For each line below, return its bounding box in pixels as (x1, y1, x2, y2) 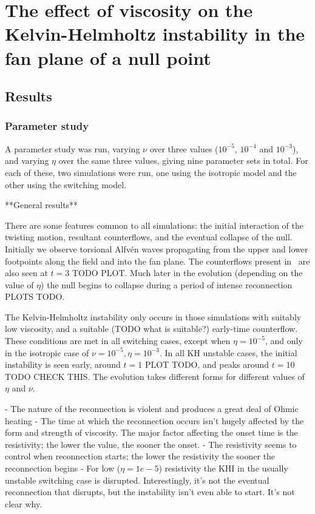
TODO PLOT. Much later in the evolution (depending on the (72, 266, 303, 279)
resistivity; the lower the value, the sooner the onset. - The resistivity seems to (5, 438, 297, 450)
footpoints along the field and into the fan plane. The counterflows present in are (5, 254, 310, 267)
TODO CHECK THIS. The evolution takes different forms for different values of (5, 370, 305, 382)
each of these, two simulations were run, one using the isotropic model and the (5, 166, 297, 178)
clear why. (5, 497, 42, 510)
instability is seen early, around (5, 358, 121, 371)
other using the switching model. (5, 178, 127, 191)
